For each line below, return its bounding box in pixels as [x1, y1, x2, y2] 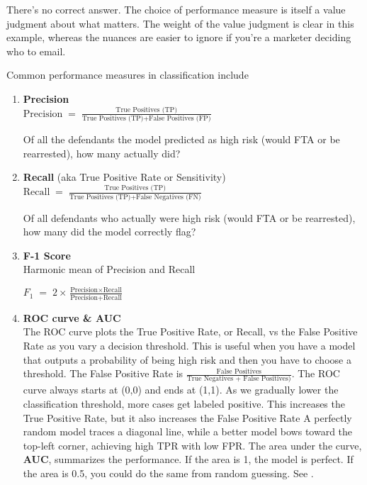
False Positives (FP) [149, 115, 211, 123]
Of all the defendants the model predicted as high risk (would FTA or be [23, 132, 340, 147]
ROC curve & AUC [23, 310, 121, 325]
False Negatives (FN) [136, 193, 201, 201]
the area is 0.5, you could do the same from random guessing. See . [23, 466, 314, 481]
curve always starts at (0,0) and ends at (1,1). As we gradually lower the [23, 382, 339, 397]
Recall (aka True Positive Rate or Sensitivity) [23, 169, 226, 184]
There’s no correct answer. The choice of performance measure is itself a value [6, 2, 346, 16]
